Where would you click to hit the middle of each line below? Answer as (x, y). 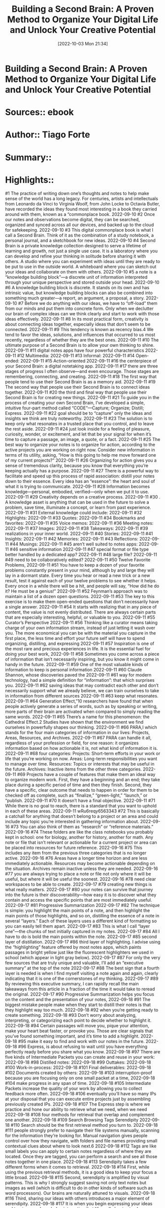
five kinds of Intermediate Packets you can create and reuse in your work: (80, 1057)
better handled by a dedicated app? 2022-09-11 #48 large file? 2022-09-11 (81, 555)
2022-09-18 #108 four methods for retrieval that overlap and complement (80, 1115)
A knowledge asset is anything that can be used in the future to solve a (77, 502)
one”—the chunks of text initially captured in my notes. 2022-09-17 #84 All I (82, 932)
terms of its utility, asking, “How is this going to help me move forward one (81, 455)
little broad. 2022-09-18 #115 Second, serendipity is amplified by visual (77, 1177)
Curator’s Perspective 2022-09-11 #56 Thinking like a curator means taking (81, 623)
